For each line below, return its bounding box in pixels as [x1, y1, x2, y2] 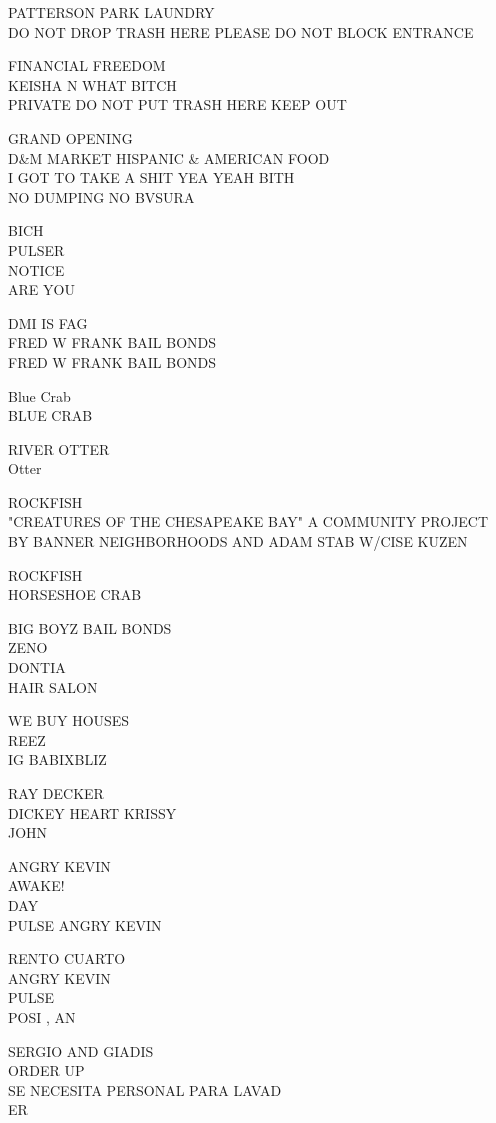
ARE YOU [8, 279, 75, 300]
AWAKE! [8, 875, 65, 896]
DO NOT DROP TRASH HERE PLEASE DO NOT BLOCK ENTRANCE [8, 21, 474, 42]
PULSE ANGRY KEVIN [8, 914, 162, 935]
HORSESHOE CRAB [8, 584, 142, 605]
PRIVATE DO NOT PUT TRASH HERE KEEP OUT [8, 94, 347, 115]
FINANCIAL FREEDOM [8, 55, 166, 76]
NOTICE [8, 259, 65, 280]
